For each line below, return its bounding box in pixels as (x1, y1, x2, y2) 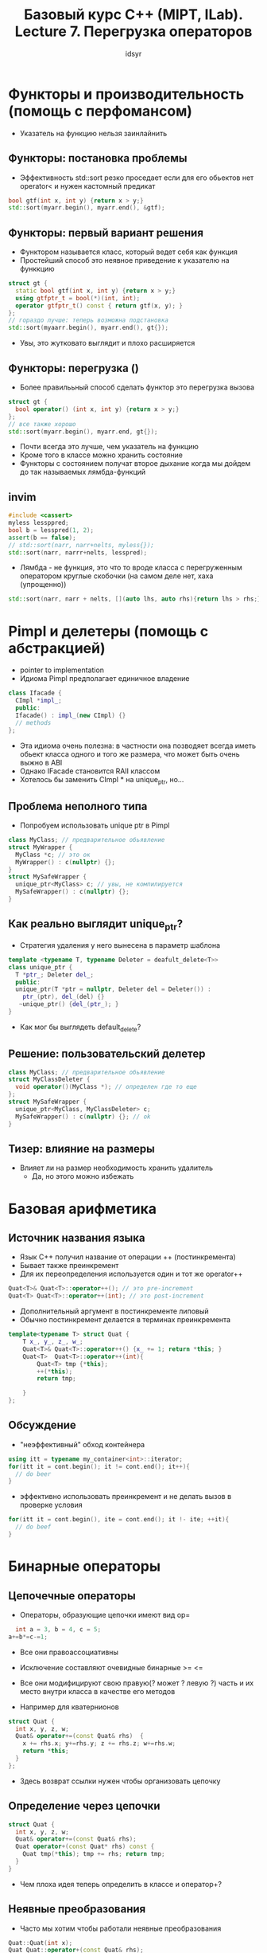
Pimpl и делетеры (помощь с (8, 622, 209, 640)
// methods (15, 718, 52, 726)
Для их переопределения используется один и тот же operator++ (19, 1269, 243, 1279)
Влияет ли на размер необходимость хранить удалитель (19, 1163, 213, 1172)
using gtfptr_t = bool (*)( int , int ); (15, 294, 141, 302)
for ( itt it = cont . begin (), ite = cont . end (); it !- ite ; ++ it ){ (8, 1516, 230, 1524)
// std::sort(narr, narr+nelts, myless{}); (8, 541, 155, 549)
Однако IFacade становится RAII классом (19, 766, 161, 776)
